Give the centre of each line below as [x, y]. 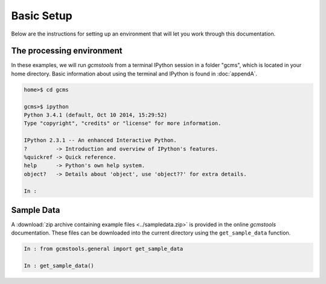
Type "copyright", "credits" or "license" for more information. [123, 123]
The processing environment [67, 51]
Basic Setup [42, 16]
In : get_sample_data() [59, 266]
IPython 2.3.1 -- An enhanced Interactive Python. [101, 140]
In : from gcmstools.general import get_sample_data [104, 249]
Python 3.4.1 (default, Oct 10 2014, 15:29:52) [95, 115]
